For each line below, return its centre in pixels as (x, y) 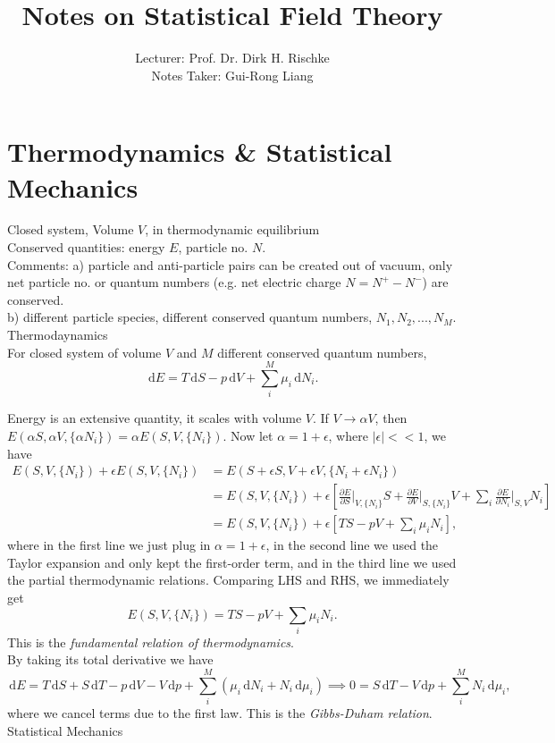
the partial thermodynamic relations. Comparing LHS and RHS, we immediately (228, 580)
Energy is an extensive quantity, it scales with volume (155, 418)
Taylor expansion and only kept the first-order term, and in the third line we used (232, 562)
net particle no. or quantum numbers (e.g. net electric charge (174, 282)
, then (391, 418)
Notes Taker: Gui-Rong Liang (232, 75)
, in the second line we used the (352, 545)
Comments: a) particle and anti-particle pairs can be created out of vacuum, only (230, 264)
